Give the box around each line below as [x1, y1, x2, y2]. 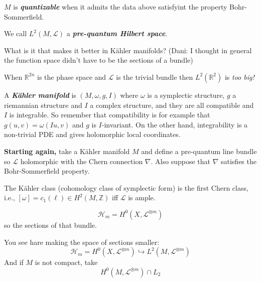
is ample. [128, 192, 156, 203]
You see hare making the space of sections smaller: [4, 236, 160, 247]
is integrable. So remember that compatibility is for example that [9, 109, 210, 120]
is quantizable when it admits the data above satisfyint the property [13, 2, 227, 12]
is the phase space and [37, 71, 106, 82]
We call [4, 28, 27, 39]
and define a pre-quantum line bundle [141, 146, 257, 156]
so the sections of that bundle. [4, 219, 97, 230]
